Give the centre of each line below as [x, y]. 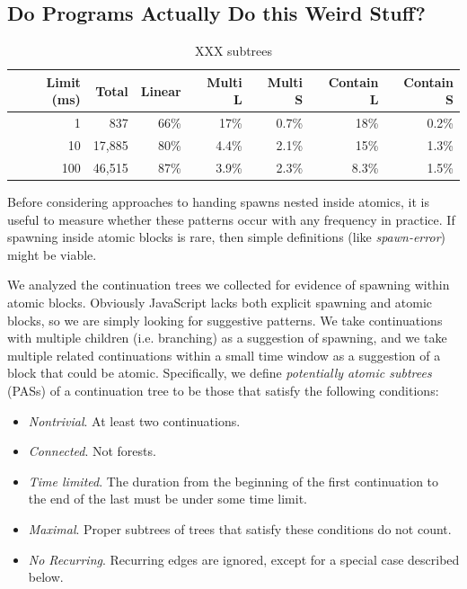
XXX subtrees [233, 51]
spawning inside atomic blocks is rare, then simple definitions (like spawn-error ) [226, 237]
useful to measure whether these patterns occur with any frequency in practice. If [231, 219]
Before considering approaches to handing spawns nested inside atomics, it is [218, 202]
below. [46, 577]
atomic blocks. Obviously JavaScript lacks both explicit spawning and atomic [220, 302]
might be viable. [52, 254]
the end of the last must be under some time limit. [167, 499]
